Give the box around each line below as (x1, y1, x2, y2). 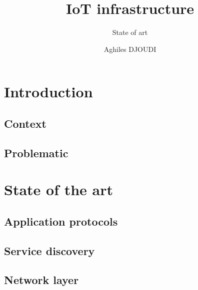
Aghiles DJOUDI (103, 43, 156, 54)
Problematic (4, 145, 68, 160)
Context (4, 115, 46, 131)
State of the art (4, 179, 113, 200)
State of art (112, 27, 148, 37)
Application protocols (4, 213, 118, 229)
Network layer (4, 272, 79, 288)
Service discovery (4, 243, 95, 258)
